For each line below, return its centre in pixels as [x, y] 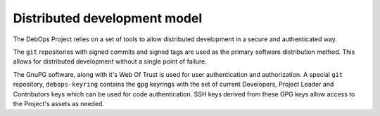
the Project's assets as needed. [59, 103]
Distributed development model [108, 18]
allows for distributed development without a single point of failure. [110, 61]
